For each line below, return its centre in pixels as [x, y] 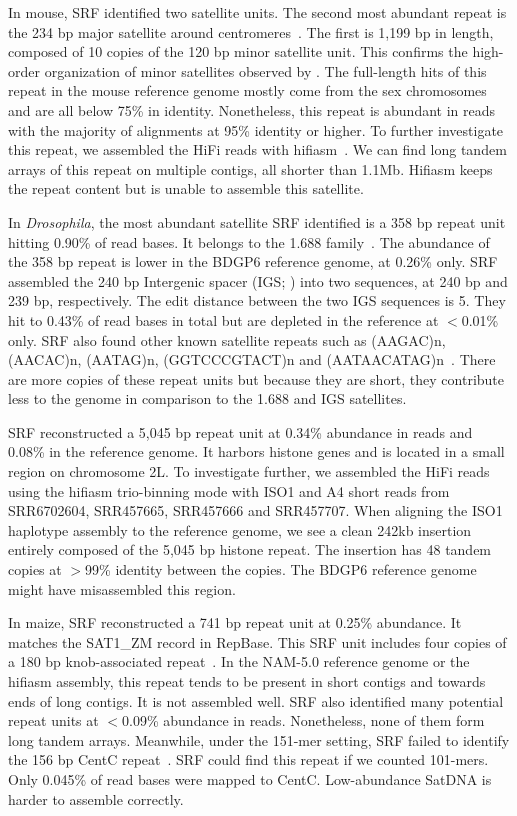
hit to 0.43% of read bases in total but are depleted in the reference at [223, 319]
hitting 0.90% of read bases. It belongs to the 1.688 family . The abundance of [249, 241]
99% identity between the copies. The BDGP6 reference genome [281, 569]
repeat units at [53, 720]
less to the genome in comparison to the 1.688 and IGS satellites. [207, 398]
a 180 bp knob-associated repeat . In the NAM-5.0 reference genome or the [239, 661]
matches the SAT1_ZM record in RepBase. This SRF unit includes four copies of [257, 641]
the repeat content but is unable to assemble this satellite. [186, 188]
